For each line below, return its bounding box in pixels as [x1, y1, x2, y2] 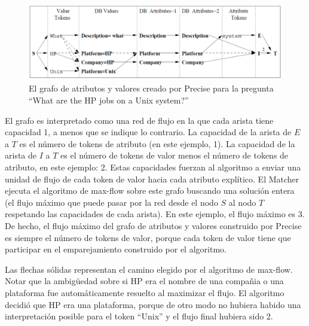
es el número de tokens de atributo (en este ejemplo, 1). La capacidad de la [19, 137, 295, 150]
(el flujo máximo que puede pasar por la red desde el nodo [5, 196, 218, 208]
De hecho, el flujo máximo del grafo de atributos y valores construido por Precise [5, 220, 302, 231]
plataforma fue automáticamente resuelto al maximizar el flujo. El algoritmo [5, 286, 284, 298]
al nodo [228, 196, 256, 208]
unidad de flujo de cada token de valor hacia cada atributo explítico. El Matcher [5, 172, 299, 185]
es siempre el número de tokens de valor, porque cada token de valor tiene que [5, 231, 291, 243]
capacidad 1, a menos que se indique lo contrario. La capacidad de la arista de [5, 126, 292, 138]
